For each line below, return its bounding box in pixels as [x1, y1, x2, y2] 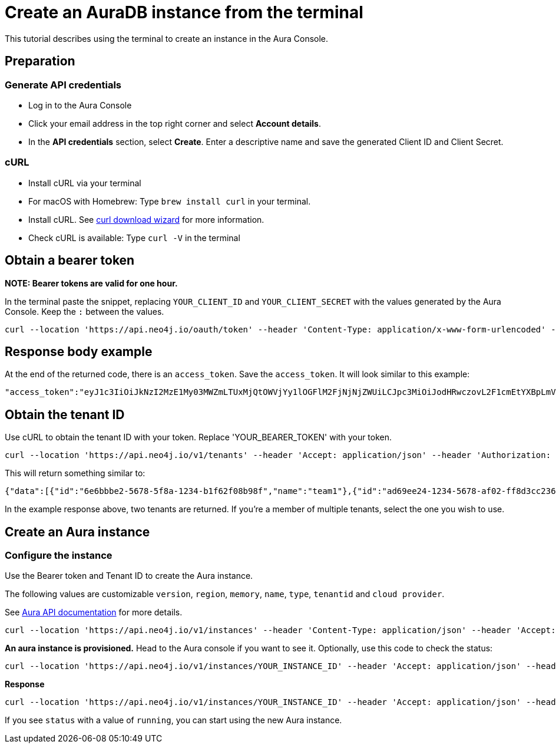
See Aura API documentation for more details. [5, 607, 183, 618]
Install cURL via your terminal [28, 177, 141, 188]
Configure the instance [5, 549, 112, 562]
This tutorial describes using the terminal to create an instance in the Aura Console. [5, 33, 329, 44]
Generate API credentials [5, 78, 122, 91]
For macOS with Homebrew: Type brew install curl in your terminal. [28, 196, 311, 206]
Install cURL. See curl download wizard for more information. [28, 214, 264, 225]
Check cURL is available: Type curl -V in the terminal [28, 232, 240, 243]
